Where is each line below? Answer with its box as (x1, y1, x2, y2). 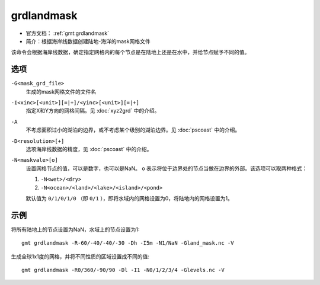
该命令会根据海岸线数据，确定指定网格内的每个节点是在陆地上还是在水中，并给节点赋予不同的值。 (11, 49, 250, 56)
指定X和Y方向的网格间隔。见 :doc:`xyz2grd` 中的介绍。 (25, 107, 160, 114)
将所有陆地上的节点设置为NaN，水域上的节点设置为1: (11, 226, 140, 233)
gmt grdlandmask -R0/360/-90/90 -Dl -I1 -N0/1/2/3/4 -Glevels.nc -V (21, 267, 225, 273)
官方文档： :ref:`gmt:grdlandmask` (25, 30, 110, 37)
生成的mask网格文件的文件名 (25, 88, 97, 95)
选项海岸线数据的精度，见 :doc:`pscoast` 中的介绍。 (25, 145, 152, 152)
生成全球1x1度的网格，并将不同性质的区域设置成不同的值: (11, 252, 150, 260)
